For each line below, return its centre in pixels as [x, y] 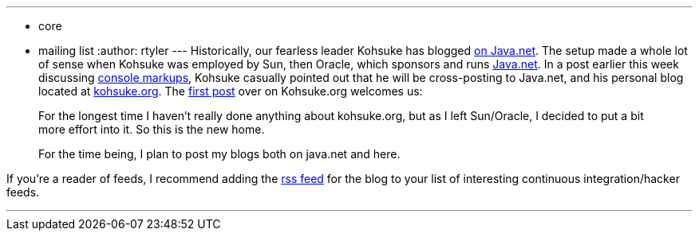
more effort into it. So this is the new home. [152, 129]
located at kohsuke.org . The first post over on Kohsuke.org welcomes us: [231, 91]
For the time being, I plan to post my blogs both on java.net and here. [219, 154]
